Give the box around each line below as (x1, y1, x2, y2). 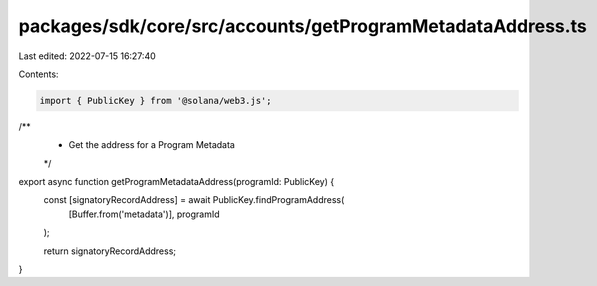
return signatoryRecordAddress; (43, 245, 177, 257)
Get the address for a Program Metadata (68, 139, 235, 151)
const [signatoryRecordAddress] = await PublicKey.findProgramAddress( (43, 194, 345, 206)
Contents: (18, 68, 59, 80)
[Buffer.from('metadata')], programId (68, 208, 220, 220)
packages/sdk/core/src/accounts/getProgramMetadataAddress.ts (18, 15, 587, 37)
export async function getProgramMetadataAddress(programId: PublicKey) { (18, 176, 335, 188)
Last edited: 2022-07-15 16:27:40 (18, 50, 157, 62)
